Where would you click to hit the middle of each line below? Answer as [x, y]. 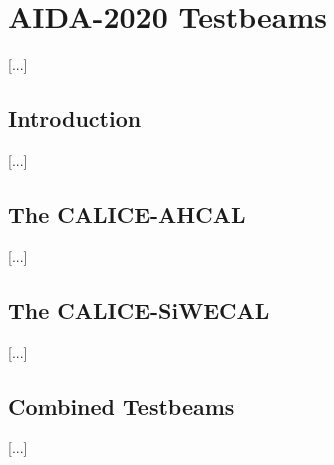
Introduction [75, 118]
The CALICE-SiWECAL [139, 309]
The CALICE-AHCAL [127, 213]
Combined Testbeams [121, 405]
